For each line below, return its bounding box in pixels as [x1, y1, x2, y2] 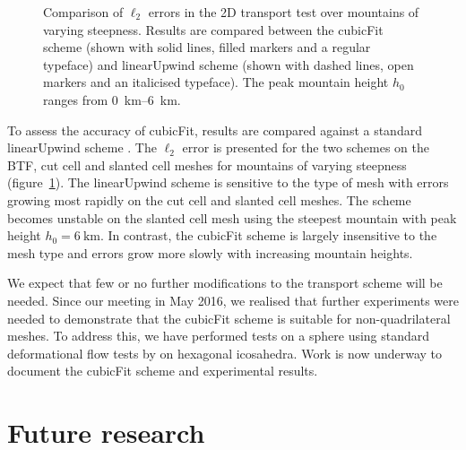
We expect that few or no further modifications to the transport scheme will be [7, 273, 443, 292]
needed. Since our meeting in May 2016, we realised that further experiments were [7, 290, 459, 309]
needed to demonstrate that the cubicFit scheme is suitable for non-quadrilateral [7, 308, 451, 327]
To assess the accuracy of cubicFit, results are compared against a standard [7, 120, 422, 139]
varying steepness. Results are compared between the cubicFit [43, 20, 384, 39]
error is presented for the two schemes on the [182, 138, 429, 157]
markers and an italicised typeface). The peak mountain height [43, 73, 389, 91]
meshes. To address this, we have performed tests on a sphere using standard [7, 326, 430, 345]
